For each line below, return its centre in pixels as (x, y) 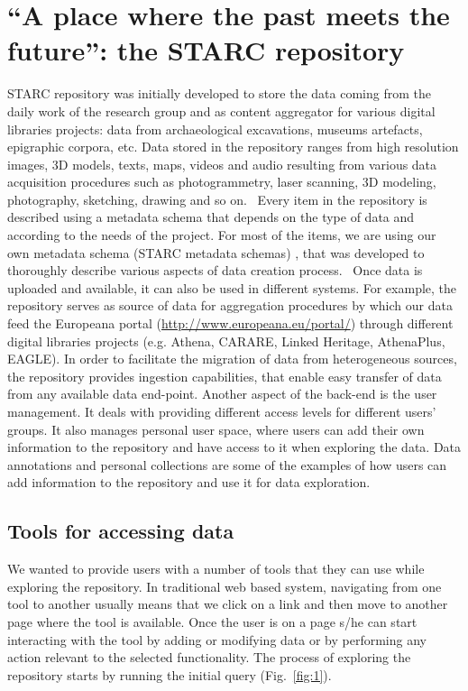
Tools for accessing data (121, 531)
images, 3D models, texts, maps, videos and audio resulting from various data (222, 164)
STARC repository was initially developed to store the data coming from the (219, 93)
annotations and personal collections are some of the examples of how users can (227, 464)
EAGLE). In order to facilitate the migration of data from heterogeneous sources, (232, 359)
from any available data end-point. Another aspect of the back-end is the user (222, 394)
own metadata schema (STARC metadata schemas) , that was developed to (216, 252)
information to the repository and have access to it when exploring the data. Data (234, 447)
